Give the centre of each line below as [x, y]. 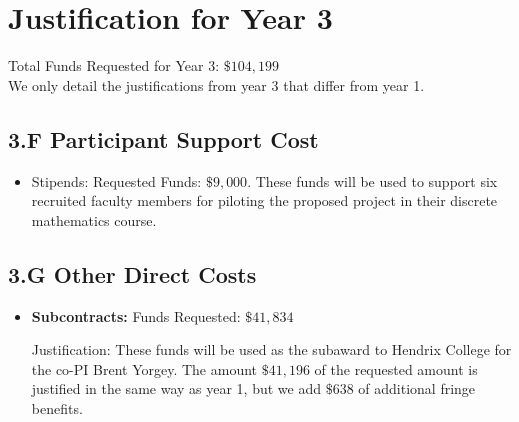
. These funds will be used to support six [372, 180]
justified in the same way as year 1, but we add [176, 388]
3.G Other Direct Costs [132, 273]
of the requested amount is [396, 368]
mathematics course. [94, 219]
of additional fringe [417, 388]
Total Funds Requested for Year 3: [114, 65]
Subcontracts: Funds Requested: [136, 315]
